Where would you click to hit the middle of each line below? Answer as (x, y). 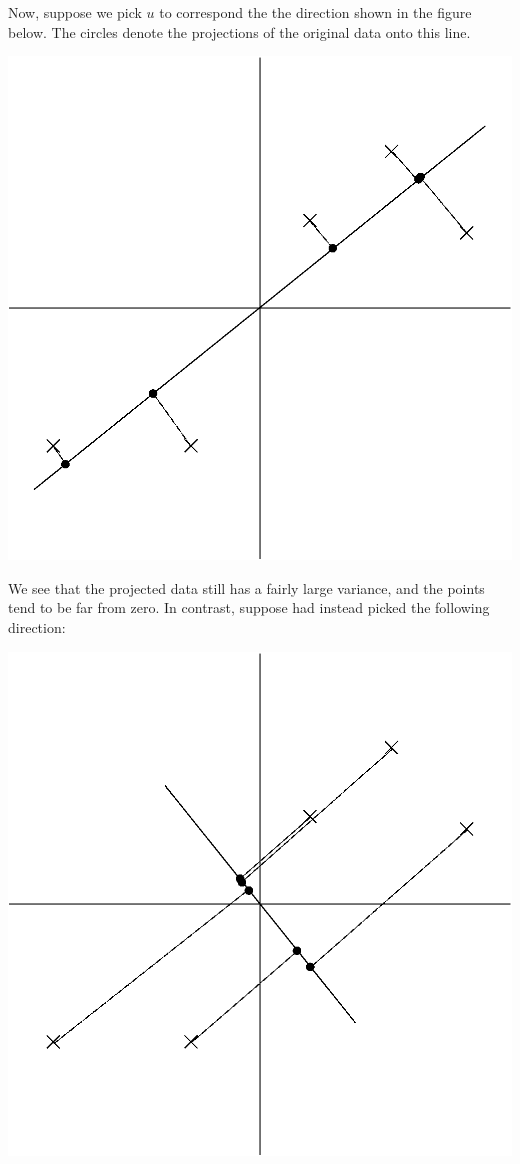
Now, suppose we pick (75, 12)
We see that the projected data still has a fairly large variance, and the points (246, 587)
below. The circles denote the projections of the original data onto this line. (239, 31)
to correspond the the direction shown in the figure (315, 12)
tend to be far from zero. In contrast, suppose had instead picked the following (249, 607)
